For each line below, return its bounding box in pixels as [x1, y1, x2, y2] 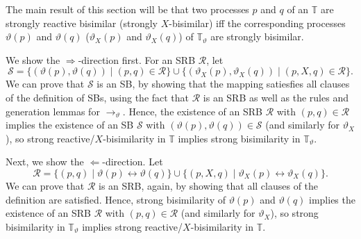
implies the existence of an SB [6, 117, 134, 132]
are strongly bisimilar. [210, 29, 304, 44]
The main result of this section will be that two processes [6, 2, 249, 16]
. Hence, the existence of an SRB [122, 104, 262, 118]
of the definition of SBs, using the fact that [6, 90, 190, 104]
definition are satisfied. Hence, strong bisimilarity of [6, 192, 226, 206]
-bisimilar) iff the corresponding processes [169, 15, 346, 30]
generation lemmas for [6, 104, 100, 118]
